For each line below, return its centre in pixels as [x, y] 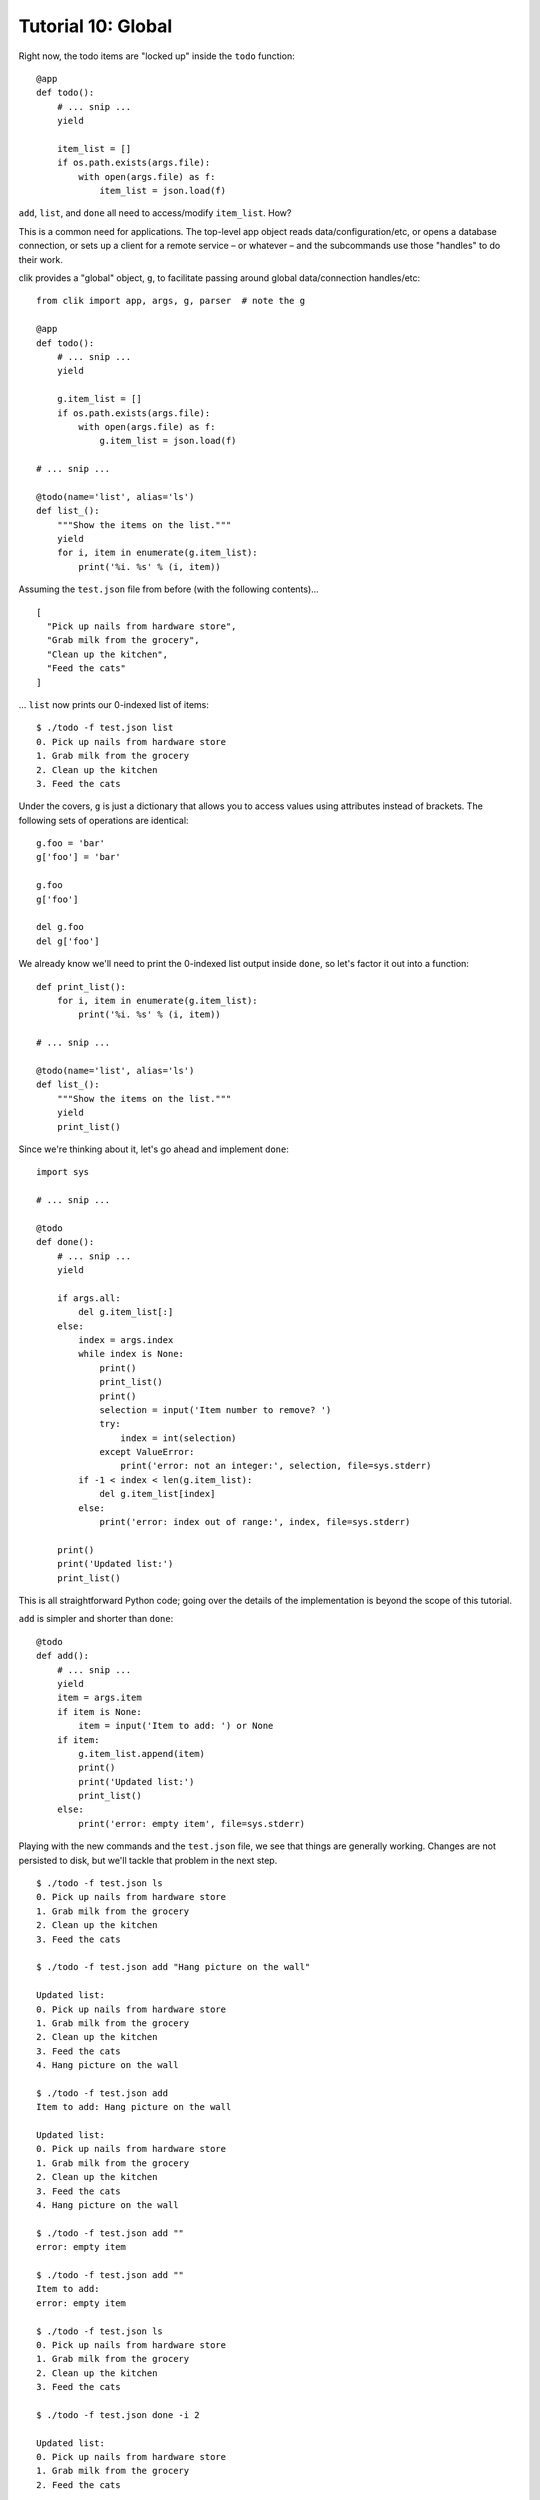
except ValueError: [147, 1452]
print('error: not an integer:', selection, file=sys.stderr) [276, 1466]
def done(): [65, 1242]
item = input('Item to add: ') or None [176, 1726]
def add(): [63, 1656]
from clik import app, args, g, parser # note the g [170, 301]
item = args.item [99, 1698]
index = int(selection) [178, 1438]
